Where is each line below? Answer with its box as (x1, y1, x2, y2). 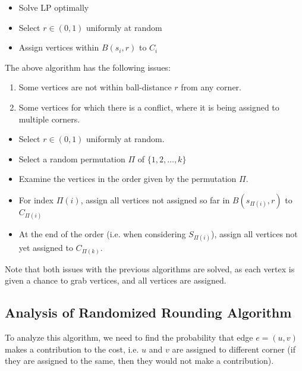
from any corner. (181, 81, 241, 93)
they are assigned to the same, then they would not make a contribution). (5, 354, 274, 367)
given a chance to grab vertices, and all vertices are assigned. (5, 274, 227, 287)
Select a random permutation (18, 152, 125, 165)
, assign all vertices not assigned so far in (80, 193, 230, 206)
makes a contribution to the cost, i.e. (5, 342, 139, 355)
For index (18, 193, 54, 206)
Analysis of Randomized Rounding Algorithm (5, 303, 292, 322)
